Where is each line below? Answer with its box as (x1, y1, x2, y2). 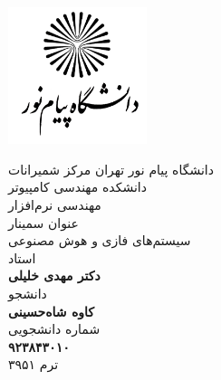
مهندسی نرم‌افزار (8, 195, 101, 214)
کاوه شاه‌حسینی (8, 301, 94, 320)
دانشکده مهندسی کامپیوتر (8, 177, 147, 196)
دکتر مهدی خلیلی (8, 266, 101, 285)
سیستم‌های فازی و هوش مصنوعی (8, 231, 191, 250)
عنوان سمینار (8, 213, 79, 232)
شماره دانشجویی (8, 319, 101, 338)
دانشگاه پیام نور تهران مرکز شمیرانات (8, 159, 214, 178)
